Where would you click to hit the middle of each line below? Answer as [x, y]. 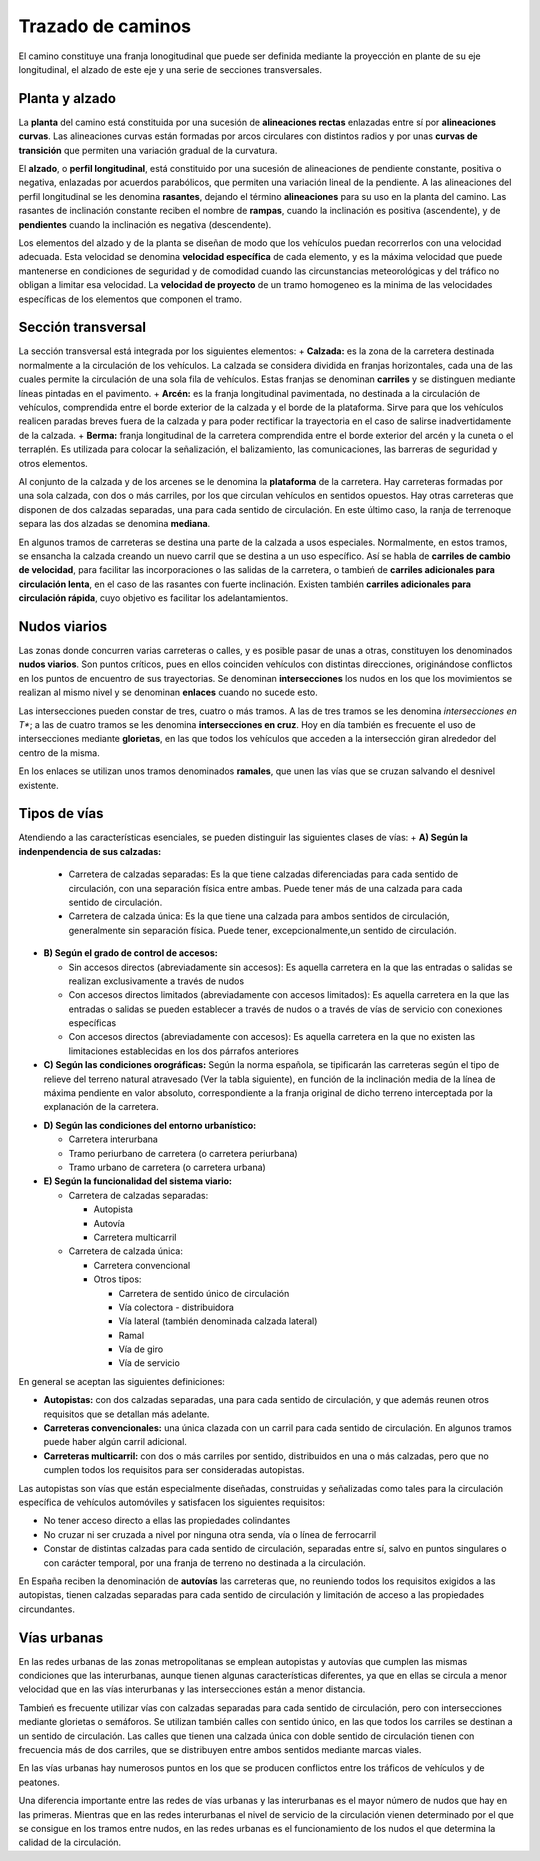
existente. [38, 785]
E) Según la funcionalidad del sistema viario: [138, 1181]
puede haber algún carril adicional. [115, 1442]
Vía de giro [141, 1349]
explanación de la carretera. [101, 1107]
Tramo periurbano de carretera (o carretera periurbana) [183, 1153]
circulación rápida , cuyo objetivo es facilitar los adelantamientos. [153, 598]
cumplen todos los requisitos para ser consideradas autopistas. [174, 1470]
